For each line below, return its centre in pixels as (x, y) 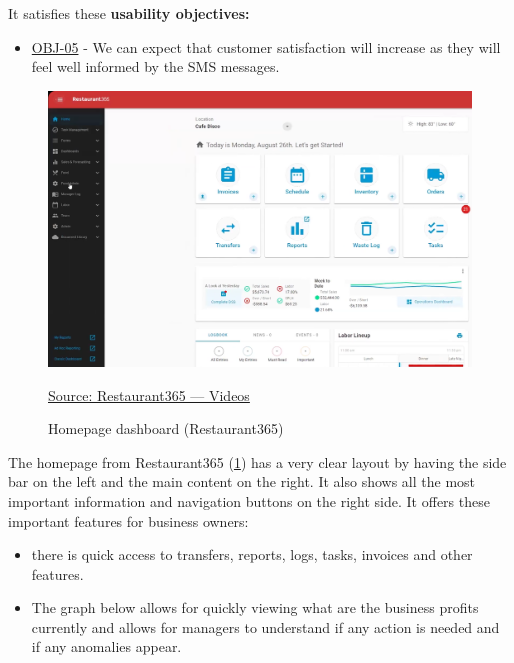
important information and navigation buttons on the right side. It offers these (249, 500)
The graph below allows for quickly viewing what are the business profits (255, 607)
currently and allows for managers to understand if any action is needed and (265, 626)
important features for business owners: (128, 520)
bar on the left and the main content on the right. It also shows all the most (242, 481)
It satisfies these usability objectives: (129, 13)
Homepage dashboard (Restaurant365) (166, 428)
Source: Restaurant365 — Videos (149, 394)
